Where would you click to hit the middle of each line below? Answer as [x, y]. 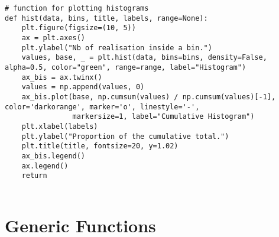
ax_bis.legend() [53, 156]
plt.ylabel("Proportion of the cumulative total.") [125, 136]
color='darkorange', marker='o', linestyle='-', [102, 107]
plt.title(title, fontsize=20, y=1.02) [100, 146]
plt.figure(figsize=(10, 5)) [79, 28]
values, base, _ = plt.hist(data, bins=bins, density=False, [144, 58]
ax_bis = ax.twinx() [62, 77]
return [34, 176]
